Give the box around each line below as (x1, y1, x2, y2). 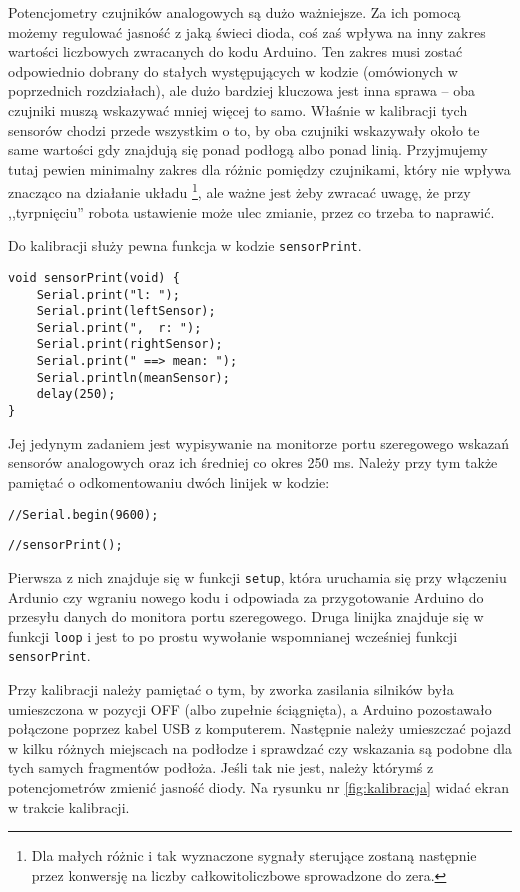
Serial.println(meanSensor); (36, 370, 230, 385)
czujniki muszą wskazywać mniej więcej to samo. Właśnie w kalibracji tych (8, 99, 468, 120)
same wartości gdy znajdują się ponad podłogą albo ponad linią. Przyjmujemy (8, 139, 488, 160)
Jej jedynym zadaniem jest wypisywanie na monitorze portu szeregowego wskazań (8, 432, 510, 453)
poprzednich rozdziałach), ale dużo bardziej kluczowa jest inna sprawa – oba (8, 80, 476, 101)
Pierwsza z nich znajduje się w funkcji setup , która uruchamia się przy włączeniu (8, 566, 507, 587)
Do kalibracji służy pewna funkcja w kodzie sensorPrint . (8, 235, 362, 256)
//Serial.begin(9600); (8, 507, 159, 522)
